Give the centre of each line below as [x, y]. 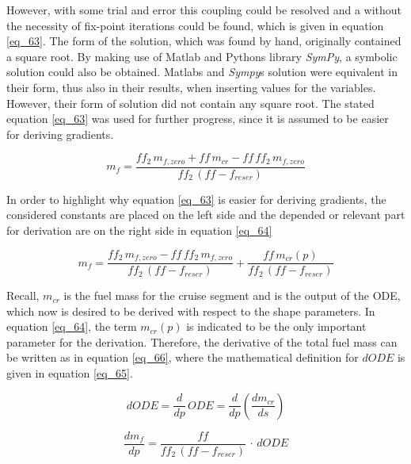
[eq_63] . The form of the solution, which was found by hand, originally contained [204, 41]
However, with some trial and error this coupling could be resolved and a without [204, 10]
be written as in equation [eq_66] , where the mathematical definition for [183, 357]
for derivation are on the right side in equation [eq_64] [139, 230]
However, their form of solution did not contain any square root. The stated [190, 103]
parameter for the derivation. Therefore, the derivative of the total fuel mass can [202, 341]
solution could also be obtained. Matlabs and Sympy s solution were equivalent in [202, 72]
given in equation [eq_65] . [70, 373]
